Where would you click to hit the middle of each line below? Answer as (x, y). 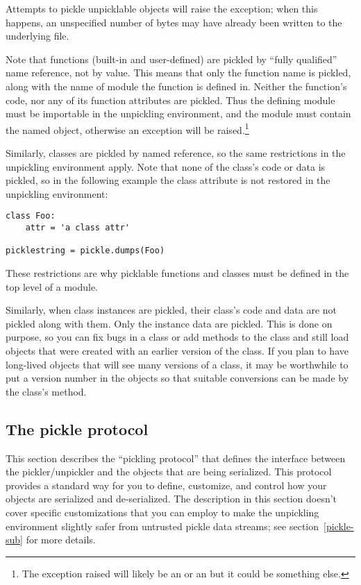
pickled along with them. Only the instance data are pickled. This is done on (169, 323)
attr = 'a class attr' (77, 228)
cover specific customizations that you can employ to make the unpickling (162, 512)
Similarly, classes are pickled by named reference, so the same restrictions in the (176, 153)
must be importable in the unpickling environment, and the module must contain (178, 113)
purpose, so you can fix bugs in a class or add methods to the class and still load (177, 337)
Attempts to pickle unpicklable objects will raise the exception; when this (162, 8)
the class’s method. (46, 391)
